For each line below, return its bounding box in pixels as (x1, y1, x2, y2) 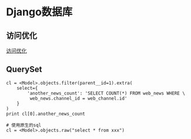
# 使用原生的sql (6, 122, 42, 128)
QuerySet (6, 65, 42, 74)
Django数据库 (6, 5, 73, 19)
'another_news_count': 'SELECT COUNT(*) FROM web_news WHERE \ (27, 90, 185, 96)
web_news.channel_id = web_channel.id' (29, 95, 128, 101)
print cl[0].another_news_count (6, 111, 85, 117)
